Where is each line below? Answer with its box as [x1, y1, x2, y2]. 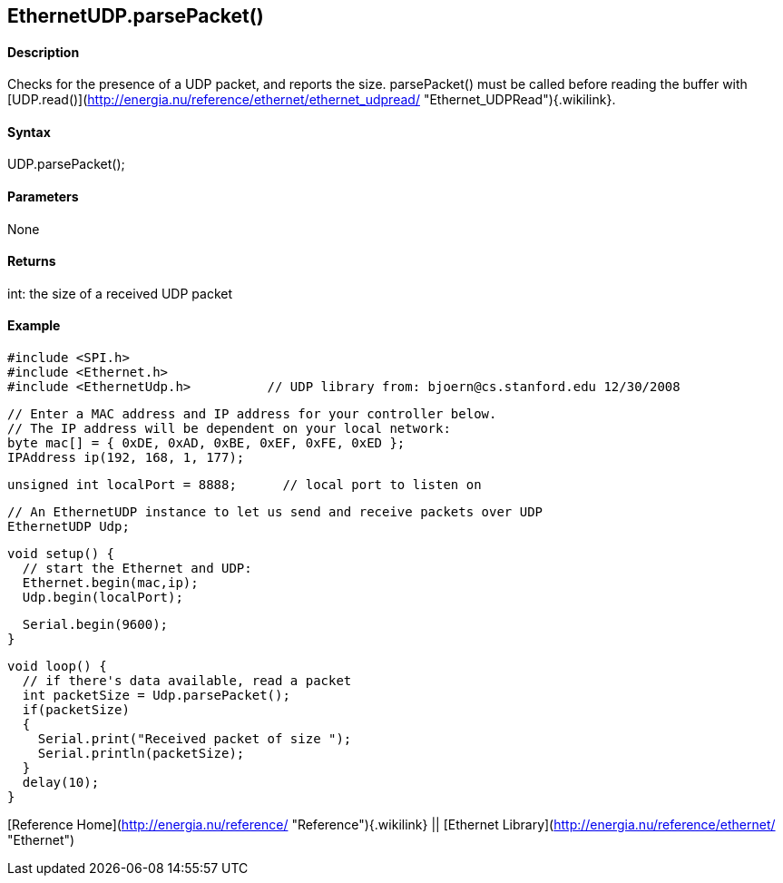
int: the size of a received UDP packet [7, 285, 232, 301]
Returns [7, 253, 56, 270]
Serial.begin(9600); [22, 617, 169, 633]
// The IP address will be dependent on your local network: [7, 421, 451, 437]
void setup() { [7, 546, 115, 562]
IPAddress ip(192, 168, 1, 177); [7, 450, 245, 466]
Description [7, 44, 80, 60]
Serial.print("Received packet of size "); [37, 731, 352, 747]
